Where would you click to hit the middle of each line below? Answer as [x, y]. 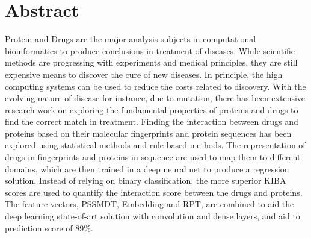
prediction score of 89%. [49, 227]
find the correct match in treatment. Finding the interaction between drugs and [152, 121]
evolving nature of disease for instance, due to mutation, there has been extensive [155, 98]
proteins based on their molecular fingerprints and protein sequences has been [148, 133]
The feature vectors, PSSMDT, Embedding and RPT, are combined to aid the [149, 204]
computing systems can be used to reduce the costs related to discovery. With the [155, 86]
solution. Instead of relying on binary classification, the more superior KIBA [146, 180]
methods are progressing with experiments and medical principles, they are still [151, 62]
